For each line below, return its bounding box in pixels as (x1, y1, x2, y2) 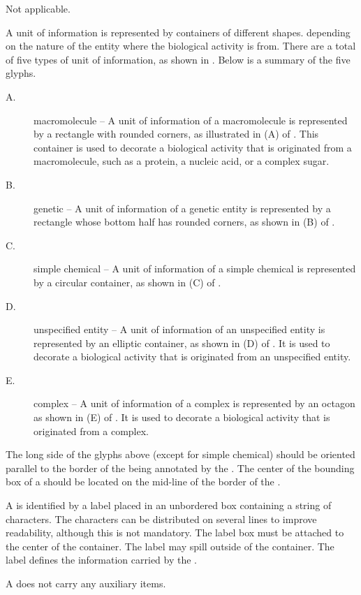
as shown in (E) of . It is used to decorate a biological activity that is (34, 410, 330, 425)
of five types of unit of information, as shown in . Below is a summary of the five (6, 52, 351, 66)
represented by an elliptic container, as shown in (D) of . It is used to (34, 335, 330, 350)
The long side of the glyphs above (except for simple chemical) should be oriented (6, 447, 355, 462)
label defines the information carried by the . (6, 552, 197, 567)
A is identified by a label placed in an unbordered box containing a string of (6, 498, 332, 513)
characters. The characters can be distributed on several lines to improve (6, 511, 317, 526)
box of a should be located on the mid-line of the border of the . (6, 474, 281, 489)
